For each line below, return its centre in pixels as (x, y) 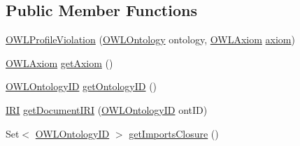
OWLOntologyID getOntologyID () (81, 86)
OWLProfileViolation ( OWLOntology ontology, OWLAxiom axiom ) (150, 39)
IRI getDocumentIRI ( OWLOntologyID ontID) (107, 109)
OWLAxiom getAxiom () (59, 63)
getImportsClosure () (174, 133)
